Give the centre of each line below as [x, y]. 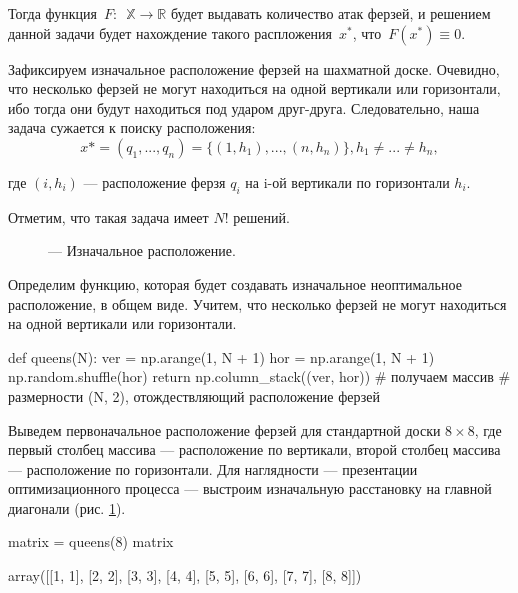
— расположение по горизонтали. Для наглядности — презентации [213, 468]
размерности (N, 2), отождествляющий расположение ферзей [194, 395]
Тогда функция [52, 13]
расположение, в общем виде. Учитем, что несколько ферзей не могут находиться [257, 303]
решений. [261, 216]
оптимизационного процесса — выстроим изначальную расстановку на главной [250, 488]
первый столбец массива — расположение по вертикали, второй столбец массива [254, 449]
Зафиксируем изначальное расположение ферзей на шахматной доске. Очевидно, [254, 68]
